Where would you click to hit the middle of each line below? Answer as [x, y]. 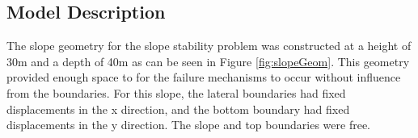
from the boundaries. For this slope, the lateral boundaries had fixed [176, 92]
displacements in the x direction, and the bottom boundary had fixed [178, 109]
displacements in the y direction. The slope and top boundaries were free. [189, 125]
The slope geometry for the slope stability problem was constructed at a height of [209, 46]
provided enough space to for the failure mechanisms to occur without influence [204, 77]
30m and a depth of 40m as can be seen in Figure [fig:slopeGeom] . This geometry [208, 61]
